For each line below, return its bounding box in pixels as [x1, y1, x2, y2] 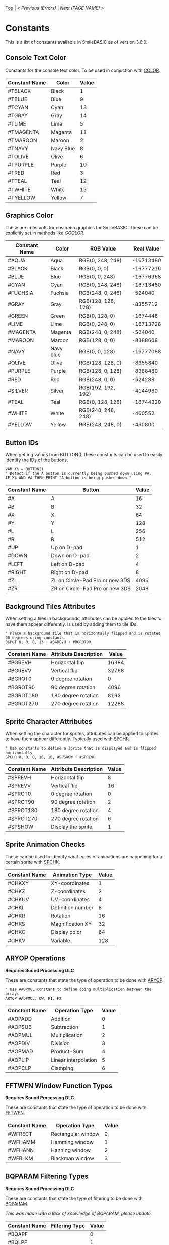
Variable [51, 937, 70, 944]
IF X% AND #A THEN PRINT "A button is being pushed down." [5, 475, 132, 481]
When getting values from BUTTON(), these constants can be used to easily [5, 452, 163, 458]
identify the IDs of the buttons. [5, 457, 68, 463]
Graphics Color [5, 211, 54, 220]
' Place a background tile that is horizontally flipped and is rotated [5, 631, 161, 636]
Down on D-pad [51, 552, 90, 559]
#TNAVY [8, 145, 29, 152]
